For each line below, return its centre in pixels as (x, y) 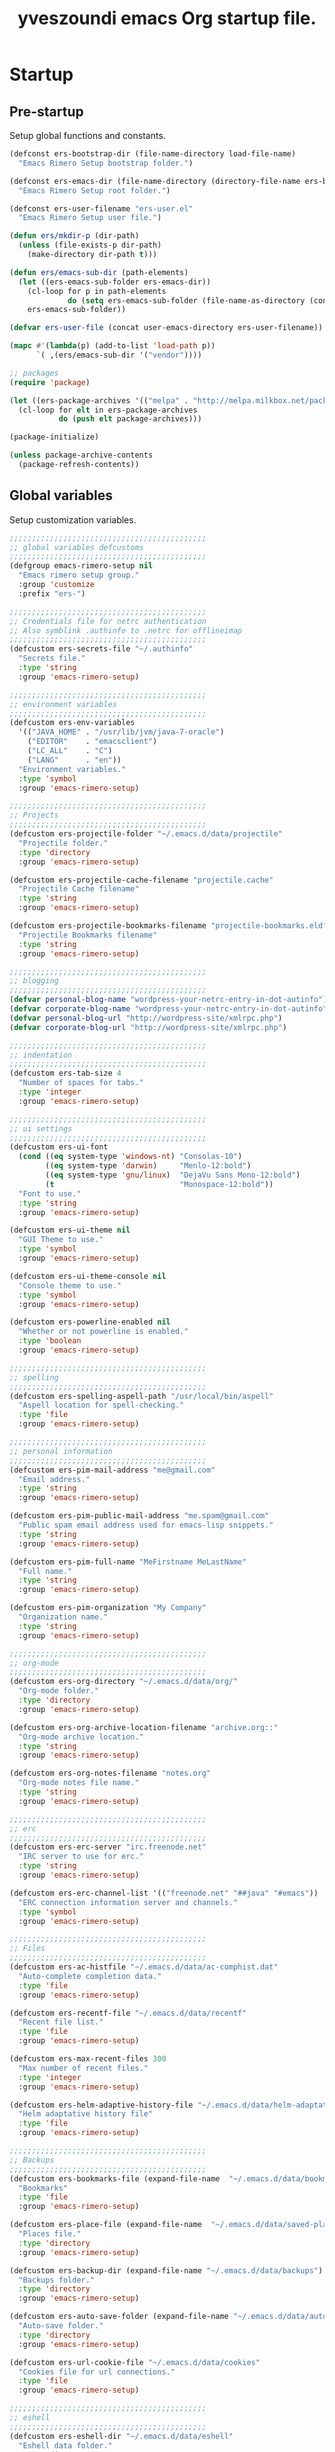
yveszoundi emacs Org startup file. (167, 18)
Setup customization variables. (73, 519)
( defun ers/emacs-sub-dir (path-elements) (99, 272)
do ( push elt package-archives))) (130, 419)
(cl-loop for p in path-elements (97, 291)
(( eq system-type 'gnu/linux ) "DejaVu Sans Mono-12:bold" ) (173, 1175)
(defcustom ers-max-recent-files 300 (88, 2059)
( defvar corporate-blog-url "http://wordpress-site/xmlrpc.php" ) (148, 1027)
